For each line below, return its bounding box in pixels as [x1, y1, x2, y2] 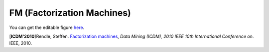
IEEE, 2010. [9, 40, 32, 46]
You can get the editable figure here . [9, 25, 85, 30]
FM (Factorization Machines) [9, 7, 132, 18]
